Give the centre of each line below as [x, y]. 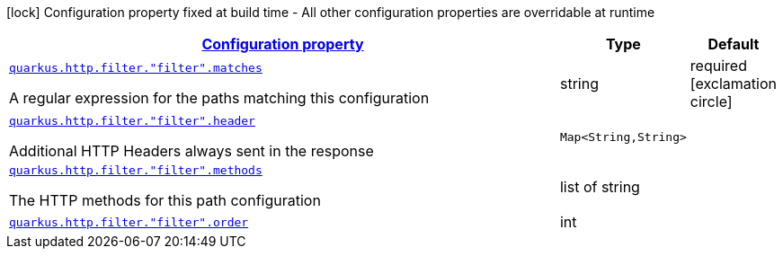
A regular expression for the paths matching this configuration [219, 97]
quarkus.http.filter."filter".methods [136, 170]
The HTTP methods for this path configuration [165, 200]
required [718, 66]
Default [734, 44]
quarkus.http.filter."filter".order [129, 222]
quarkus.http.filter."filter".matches [136, 67]
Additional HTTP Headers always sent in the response [191, 151]
